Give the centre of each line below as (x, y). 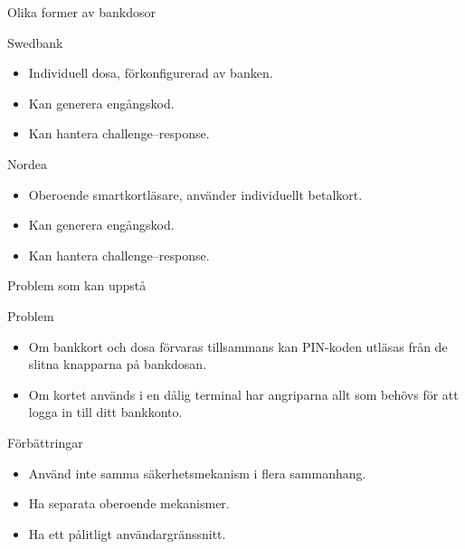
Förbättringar (45, 442)
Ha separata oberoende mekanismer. (129, 503)
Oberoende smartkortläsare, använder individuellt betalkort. (195, 194)
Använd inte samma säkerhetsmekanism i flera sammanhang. (197, 473)
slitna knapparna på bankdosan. (118, 364)
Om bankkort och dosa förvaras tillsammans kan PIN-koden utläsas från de (238, 346)
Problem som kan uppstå (77, 285)
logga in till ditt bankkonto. (105, 412)
